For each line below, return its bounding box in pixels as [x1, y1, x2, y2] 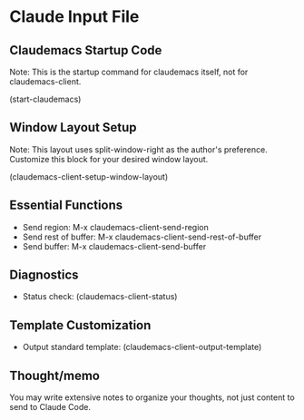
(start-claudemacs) [9, 93, 82, 104]
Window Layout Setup [9, 120, 138, 135]
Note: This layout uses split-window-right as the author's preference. [9, 143, 268, 155]
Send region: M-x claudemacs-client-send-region [22, 221, 209, 232]
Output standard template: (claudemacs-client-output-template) [22, 342, 262, 353]
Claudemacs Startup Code [9, 43, 162, 58]
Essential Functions [9, 198, 123, 213]
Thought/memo [9, 367, 100, 383]
